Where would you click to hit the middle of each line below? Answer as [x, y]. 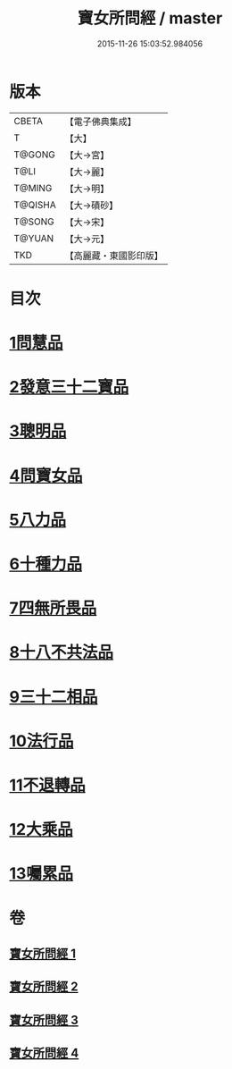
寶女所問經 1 [43, 953]
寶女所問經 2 [44, 987]
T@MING [33, 188]
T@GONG [34, 155]
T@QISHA [35, 205]
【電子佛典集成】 [100, 122]
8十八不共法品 [62, 652]
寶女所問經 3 [44, 1020]
